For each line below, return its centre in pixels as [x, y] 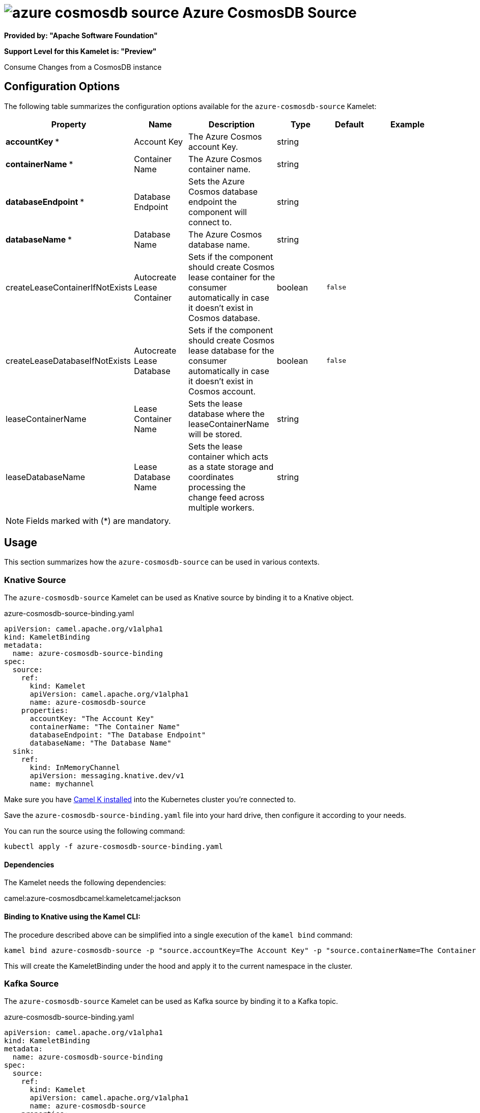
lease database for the [231, 350]
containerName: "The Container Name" [105, 727]
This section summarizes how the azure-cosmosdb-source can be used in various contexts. [162, 562]
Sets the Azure [217, 181]
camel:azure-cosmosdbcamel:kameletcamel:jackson [92, 898]
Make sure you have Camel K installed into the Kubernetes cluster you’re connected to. [150, 800]
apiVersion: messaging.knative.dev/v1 [107, 776]
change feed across [227, 497]
